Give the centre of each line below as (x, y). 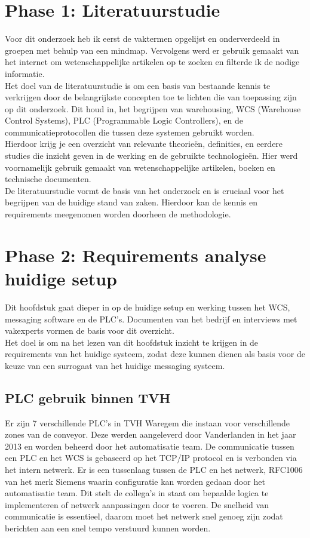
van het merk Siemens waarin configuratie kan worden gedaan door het (135, 481)
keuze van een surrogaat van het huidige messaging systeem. (115, 365)
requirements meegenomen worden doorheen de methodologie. (118, 214)
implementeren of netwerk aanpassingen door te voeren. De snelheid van (137, 504)
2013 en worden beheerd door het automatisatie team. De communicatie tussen (150, 446)
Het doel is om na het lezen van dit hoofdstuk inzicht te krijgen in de (132, 342)
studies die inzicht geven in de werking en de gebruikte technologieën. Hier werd (151, 156)
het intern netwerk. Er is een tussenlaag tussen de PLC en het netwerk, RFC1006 (154, 470)
